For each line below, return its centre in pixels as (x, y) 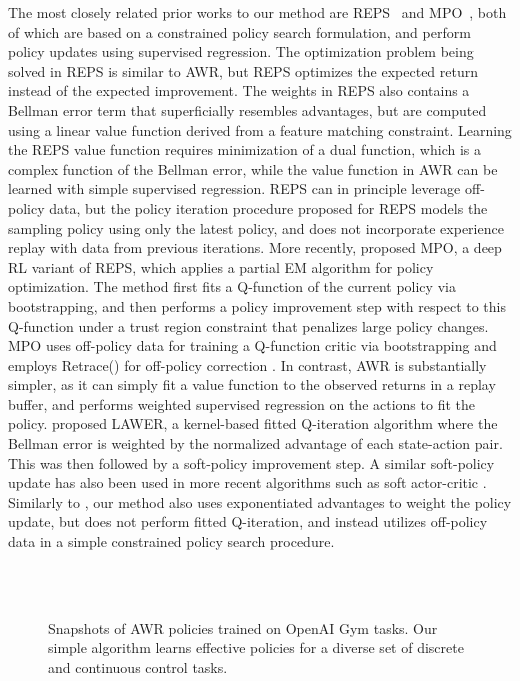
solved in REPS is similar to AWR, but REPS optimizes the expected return (243, 70)
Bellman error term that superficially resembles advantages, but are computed (247, 109)
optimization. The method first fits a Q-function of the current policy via (232, 286)
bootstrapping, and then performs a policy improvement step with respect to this (257, 305)
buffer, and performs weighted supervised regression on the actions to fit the (241, 403)
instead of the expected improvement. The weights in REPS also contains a (239, 90)
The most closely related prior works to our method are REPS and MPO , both (257, 12)
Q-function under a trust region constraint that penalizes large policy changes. (248, 325)
